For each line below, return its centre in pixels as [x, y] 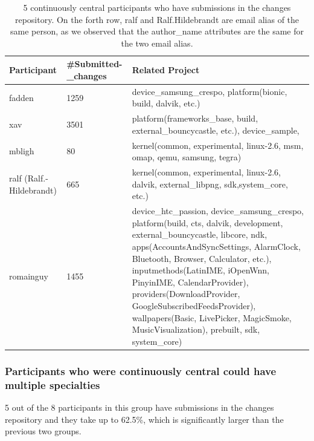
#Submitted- [95, 64]
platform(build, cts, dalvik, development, [207, 222]
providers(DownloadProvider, [186, 294]
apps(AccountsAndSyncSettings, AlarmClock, [216, 246]
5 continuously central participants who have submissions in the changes [157, 7]
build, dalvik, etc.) [166, 103]
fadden [21, 97]
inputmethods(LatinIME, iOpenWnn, [200, 270]
